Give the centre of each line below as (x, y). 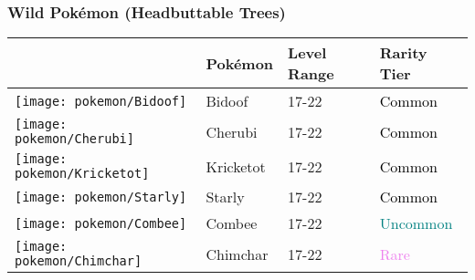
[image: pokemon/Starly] (101, 197)
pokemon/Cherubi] (74, 139)
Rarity (403, 53)
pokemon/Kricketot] (82, 174)
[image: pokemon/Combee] (101, 223)
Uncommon (416, 223)
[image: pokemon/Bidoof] (101, 101)
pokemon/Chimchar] (79, 261)
